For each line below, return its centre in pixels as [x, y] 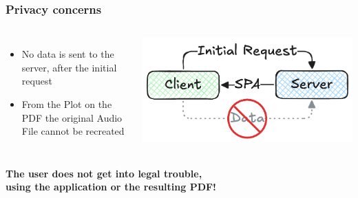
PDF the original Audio [72, 117]
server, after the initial [69, 67]
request [37, 81]
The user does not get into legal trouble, [104, 173]
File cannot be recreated [73, 131]
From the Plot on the [67, 104]
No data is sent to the [68, 54]
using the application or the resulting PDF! [111, 187]
